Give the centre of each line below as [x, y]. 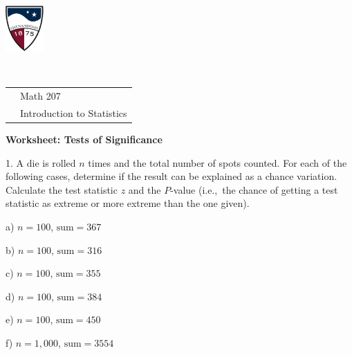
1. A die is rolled [41, 162]
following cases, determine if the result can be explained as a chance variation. [172, 176]
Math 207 [40, 96]
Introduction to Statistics [74, 112]
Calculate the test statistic [62, 189]
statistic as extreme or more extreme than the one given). [128, 203]
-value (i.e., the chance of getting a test [254, 189]
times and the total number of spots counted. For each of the [217, 162]
